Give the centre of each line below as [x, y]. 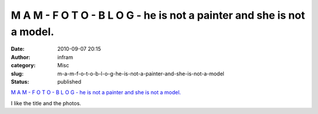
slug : [17, 74]
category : [23, 65]
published [69, 81]
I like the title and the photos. [46, 103]
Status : [20, 81]
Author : [21, 57]
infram [65, 57]
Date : [18, 49]
